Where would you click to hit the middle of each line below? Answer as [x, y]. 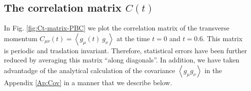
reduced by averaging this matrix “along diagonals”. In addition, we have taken [122, 60]
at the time [133, 38]
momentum [21, 38]
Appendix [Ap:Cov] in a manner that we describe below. [88, 82]
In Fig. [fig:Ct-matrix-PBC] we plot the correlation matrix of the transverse [117, 28]
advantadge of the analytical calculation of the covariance [90, 70]
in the [213, 70]
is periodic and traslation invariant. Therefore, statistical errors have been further [125, 50]
